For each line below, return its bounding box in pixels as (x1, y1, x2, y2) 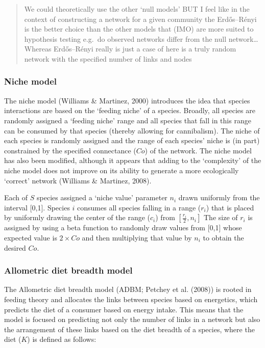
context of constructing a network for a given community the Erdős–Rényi (24, 13, 257, 24)
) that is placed (206, 202, 254, 212)
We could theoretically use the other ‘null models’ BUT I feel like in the (24, 4, 250, 14)
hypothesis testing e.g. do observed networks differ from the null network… (24, 33, 258, 44)
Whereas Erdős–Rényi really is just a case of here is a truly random (24, 43, 236, 54)
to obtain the (203, 232, 244, 243)
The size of (203, 212, 238, 223)
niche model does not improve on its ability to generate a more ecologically (4, 165, 239, 175)
